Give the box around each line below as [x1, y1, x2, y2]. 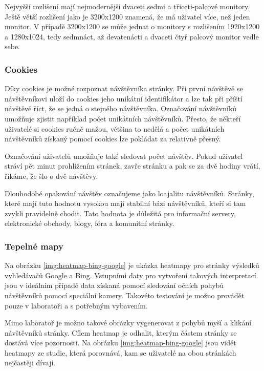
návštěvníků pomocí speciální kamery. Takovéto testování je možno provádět [5, 290, 245, 300]
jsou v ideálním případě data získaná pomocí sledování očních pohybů [5, 280, 224, 291]
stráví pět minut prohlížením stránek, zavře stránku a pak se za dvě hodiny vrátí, [5, 160, 260, 171]
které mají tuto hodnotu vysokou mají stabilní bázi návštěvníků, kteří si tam [5, 198, 246, 209]
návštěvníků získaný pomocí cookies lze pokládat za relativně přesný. [5, 133, 221, 144]
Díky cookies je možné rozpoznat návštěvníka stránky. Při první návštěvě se [5, 83, 243, 94]
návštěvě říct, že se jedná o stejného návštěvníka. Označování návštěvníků [5, 103, 237, 114]
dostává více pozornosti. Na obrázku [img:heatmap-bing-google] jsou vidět [5, 337, 236, 348]
